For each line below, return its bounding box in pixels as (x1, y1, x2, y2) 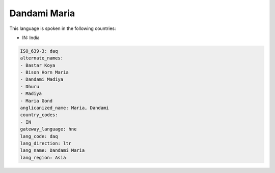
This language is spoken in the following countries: (9, 25, 116, 31)
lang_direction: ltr (20, 141, 71, 146)
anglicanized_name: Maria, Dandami (20, 105, 109, 111)
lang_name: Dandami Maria (20, 148, 85, 153)
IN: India (22, 34, 40, 41)
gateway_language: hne (20, 126, 77, 132)
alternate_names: (20, 55, 64, 61)
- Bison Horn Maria (20, 70, 69, 76)
